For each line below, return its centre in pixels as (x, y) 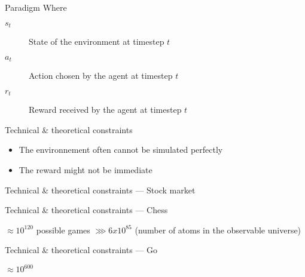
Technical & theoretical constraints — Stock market (100, 190)
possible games (63, 230)
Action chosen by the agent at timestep (101, 76)
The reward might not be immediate (86, 169)
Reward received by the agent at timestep (105, 110)
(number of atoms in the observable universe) (218, 230)
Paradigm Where (36, 7)
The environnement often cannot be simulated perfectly (121, 150)
